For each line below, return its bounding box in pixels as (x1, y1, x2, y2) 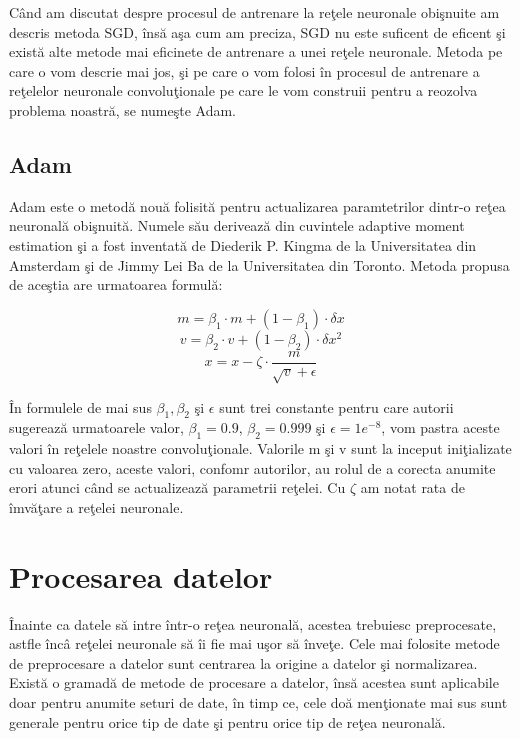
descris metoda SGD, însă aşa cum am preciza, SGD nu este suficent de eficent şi (9, 21, 506, 42)
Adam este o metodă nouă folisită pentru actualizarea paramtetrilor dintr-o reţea (9, 195, 506, 216)
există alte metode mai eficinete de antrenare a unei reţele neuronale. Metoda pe (9, 41, 503, 62)
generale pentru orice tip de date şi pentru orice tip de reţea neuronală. (9, 711, 446, 732)
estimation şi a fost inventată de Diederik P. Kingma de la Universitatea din (9, 234, 477, 255)
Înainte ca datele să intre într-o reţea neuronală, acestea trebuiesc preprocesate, (9, 613, 497, 634)
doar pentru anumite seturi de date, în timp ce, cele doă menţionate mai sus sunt (9, 692, 508, 713)
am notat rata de (360, 477, 465, 498)
